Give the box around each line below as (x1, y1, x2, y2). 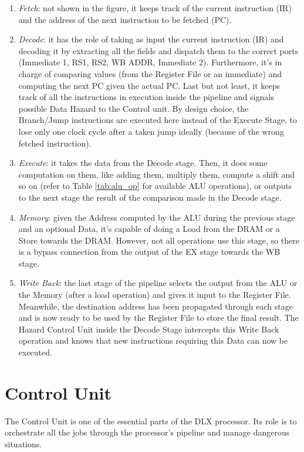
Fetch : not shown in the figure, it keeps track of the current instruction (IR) (18, 2, 292, 14)
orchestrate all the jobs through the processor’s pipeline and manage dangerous (5, 426, 290, 438)
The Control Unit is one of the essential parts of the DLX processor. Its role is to (5, 414, 297, 427)
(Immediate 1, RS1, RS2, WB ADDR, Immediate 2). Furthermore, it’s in (18, 56, 282, 68)
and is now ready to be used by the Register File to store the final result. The (18, 311, 299, 324)
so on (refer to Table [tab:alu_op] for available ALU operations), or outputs (18, 180, 292, 192)
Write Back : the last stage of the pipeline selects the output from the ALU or (18, 277, 298, 289)
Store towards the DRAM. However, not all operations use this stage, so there (18, 234, 299, 246)
